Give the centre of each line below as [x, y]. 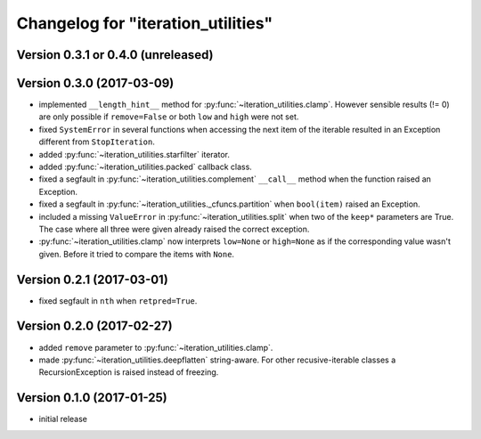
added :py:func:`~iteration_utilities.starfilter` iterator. [135, 154]
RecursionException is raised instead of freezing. [129, 372]
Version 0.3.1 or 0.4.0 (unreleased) [115, 55]
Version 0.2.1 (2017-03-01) [92, 279]
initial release [63, 419]
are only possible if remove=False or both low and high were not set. [169, 117]
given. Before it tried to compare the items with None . [137, 254]
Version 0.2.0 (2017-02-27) [94, 326]
